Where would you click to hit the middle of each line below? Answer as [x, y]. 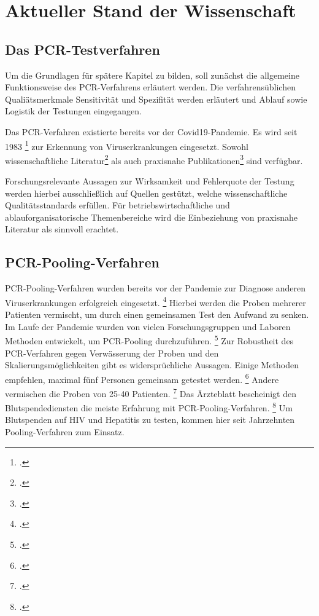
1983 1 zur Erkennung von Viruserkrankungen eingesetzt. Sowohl [127, 145]
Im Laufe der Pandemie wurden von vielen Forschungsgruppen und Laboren [148, 326]
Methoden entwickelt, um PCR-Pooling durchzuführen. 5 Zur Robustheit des [149, 340]
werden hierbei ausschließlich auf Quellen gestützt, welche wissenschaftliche [146, 193]
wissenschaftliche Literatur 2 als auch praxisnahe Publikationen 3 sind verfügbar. [154, 159]
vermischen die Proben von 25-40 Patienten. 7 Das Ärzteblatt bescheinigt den [151, 392]
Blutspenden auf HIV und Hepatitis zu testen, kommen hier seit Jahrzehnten [150, 420]
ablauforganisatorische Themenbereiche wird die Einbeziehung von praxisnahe [152, 217]
